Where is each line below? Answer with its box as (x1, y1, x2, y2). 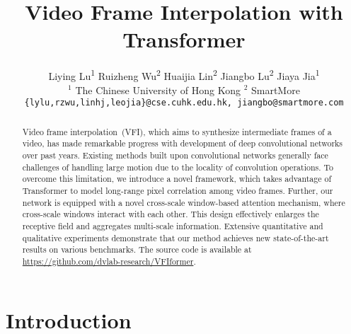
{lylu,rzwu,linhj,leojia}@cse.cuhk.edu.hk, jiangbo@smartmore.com (24, 98, 344, 108)
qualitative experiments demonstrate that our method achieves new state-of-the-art (22, 231, 329, 243)
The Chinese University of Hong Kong (75, 82, 241, 97)
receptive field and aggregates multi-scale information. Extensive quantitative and (22, 219, 323, 231)
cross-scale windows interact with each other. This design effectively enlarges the (22, 208, 319, 220)
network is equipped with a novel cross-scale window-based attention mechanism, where (22, 196, 345, 208)
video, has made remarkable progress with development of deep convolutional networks (22, 137, 343, 149)
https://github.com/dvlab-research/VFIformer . (22, 255, 196, 267)
